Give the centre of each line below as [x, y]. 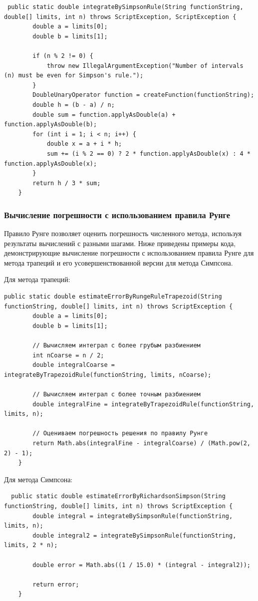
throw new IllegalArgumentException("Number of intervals [145, 66]
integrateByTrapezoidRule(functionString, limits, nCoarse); [108, 375]
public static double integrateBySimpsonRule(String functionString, [126, 7]
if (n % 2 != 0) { [63, 56]
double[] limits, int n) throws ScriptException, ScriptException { [120, 17]
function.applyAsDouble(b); [51, 125]
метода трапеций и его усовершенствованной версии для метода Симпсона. [119, 262]
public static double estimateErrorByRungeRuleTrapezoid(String [113, 297]
